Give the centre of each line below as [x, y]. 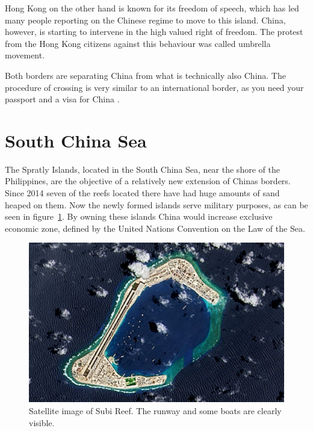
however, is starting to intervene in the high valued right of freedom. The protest [154, 32]
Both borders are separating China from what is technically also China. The [145, 75]
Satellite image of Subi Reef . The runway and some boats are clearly [155, 411]
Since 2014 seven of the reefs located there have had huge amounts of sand [142, 193]
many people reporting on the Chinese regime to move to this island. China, [145, 20]
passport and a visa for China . [62, 99]
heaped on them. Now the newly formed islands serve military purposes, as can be [156, 204]
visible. [42, 422]
